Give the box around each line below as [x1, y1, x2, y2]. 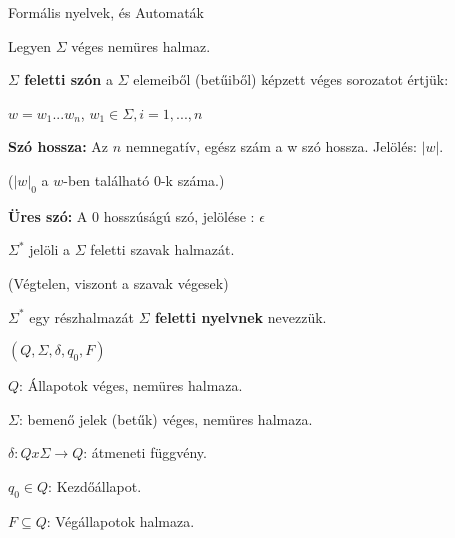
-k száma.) [160, 169, 225, 190]
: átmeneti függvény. [83, 442, 207, 463]
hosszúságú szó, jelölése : [103, 205, 255, 226]
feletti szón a [24, 69, 113, 90]
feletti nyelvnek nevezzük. [154, 306, 327, 327]
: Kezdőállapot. [48, 475, 142, 496]
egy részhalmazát [29, 306, 134, 327]
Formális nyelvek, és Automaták [8, 2, 204, 22]
